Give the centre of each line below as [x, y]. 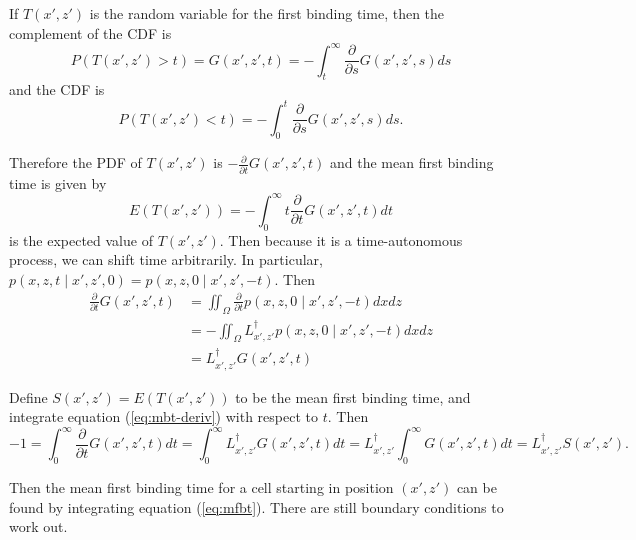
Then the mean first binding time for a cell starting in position [201, 487]
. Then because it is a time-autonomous [341, 239]
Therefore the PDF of [75, 162]
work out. [38, 526]
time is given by [58, 182]
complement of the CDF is [90, 32]
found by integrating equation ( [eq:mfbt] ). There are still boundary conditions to [256, 506]
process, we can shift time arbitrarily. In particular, [166, 259]
